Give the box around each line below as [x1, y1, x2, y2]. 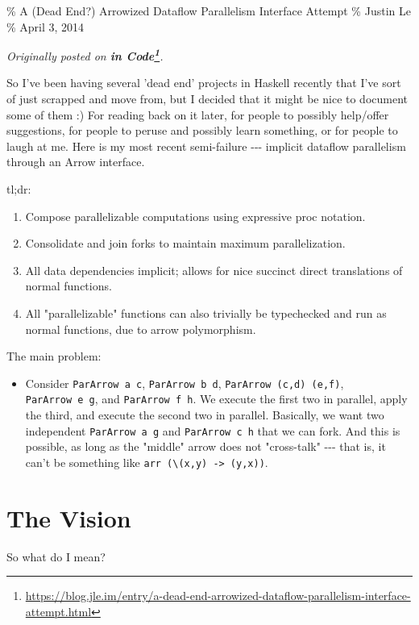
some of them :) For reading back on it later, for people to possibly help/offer [6, 106, 389, 123]
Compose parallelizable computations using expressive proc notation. [25, 207, 366, 224]
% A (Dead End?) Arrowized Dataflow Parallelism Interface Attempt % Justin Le [6, 2, 411, 19]
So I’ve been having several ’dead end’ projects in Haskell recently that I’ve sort [6, 74, 401, 91]
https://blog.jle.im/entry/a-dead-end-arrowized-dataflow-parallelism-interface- [25, 587, 411, 604]
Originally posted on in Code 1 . [6, 45, 164, 64]
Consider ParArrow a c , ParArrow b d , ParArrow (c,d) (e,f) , [25, 374, 344, 391]
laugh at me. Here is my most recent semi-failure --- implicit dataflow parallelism [6, 137, 406, 154]
